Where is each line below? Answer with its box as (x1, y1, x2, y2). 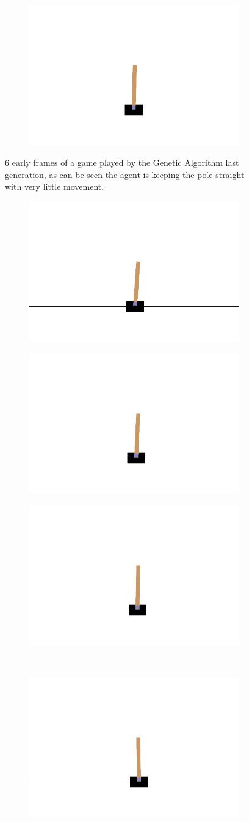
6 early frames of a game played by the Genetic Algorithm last (5, 155, 239, 168)
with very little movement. (5, 180, 104, 193)
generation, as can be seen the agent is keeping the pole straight (5, 168, 245, 181)
